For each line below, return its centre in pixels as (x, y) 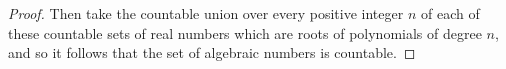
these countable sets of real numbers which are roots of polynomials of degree (245, 32)
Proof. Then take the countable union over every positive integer (206, 13)
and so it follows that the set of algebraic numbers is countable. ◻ (212, 52)
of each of (450, 13)
